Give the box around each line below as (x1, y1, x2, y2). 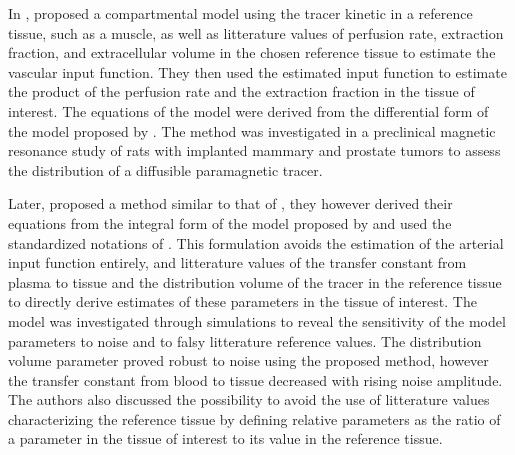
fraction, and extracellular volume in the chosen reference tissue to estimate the (8, 42, 496, 63)
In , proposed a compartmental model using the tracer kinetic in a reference (8, 3, 473, 23)
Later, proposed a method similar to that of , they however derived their (8, 193, 453, 214)
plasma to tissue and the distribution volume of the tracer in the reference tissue (8, 271, 502, 292)
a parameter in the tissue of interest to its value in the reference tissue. (8, 428, 443, 449)
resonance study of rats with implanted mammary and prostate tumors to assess (8, 140, 501, 161)
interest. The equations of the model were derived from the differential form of (8, 100, 489, 121)
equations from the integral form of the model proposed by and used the (8, 212, 452, 233)
